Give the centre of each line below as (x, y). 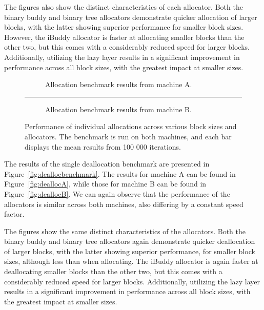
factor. (14, 214)
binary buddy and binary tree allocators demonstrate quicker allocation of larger (131, 17)
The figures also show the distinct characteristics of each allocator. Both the (124, 7)
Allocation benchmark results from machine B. (118, 109)
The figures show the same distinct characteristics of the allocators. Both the (125, 231)
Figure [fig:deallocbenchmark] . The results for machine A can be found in (120, 173)
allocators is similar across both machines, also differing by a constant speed (124, 204)
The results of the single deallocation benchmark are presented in (107, 164)
